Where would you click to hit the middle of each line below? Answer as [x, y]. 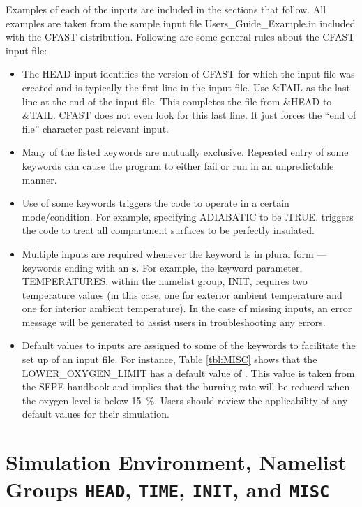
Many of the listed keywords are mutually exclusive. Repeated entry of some [185, 152]
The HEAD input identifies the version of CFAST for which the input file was [188, 74]
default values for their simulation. [96, 414]
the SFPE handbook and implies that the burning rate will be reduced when [186, 387]
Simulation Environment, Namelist [176, 462]
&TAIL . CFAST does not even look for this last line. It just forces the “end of [189, 115]
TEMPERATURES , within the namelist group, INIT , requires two [165, 281]
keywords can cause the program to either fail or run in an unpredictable [178, 165]
